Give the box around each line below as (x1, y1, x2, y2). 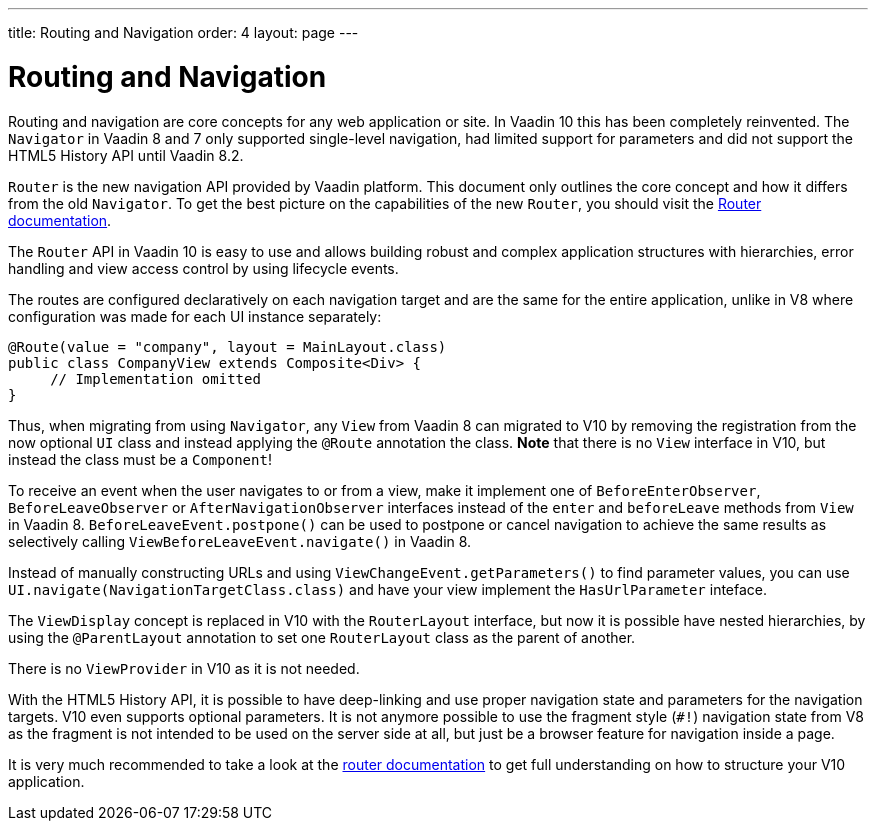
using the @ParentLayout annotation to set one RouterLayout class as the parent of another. (8, 628, 636, 646)
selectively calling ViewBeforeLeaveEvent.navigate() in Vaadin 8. (8, 532, 472, 550)
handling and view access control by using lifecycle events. (8, 259, 399, 277)
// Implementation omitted (50, 370, 261, 387)
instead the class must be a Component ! (8, 450, 272, 468)
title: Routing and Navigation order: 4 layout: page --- (8, 24, 359, 41)
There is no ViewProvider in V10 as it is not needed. (8, 659, 360, 677)
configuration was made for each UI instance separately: (8, 307, 382, 325)
